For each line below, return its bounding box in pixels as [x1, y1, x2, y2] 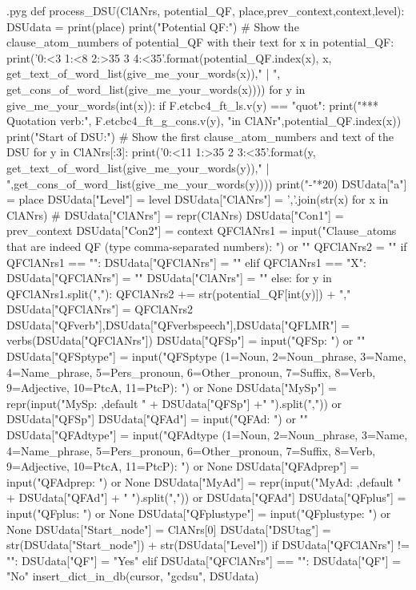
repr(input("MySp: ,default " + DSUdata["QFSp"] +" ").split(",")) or [6, 394, 342, 411]
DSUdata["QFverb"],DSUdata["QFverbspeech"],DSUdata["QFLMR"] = [6, 316, 350, 333]
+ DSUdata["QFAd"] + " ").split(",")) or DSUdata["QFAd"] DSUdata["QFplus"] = [6, 489, 406, 506]
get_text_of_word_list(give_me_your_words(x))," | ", [6, 65, 281, 82]
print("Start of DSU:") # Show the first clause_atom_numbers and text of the [6, 127, 394, 144]
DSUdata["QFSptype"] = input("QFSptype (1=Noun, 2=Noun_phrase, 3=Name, [6, 348, 406, 365]
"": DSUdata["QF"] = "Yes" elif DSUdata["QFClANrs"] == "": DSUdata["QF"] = [6, 552, 402, 568]
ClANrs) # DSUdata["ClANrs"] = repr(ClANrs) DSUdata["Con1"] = [6, 206, 344, 223]
